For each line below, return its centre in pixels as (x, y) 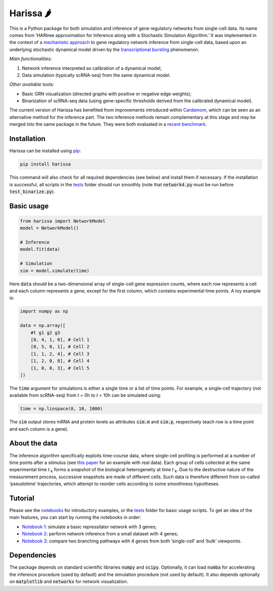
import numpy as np (44, 311)
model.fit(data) (40, 249)
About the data (33, 444)
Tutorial (22, 498)
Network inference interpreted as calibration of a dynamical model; (92, 68)
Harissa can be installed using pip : (45, 151)
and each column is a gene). (39, 429)
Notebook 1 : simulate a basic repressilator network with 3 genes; (89, 527)
